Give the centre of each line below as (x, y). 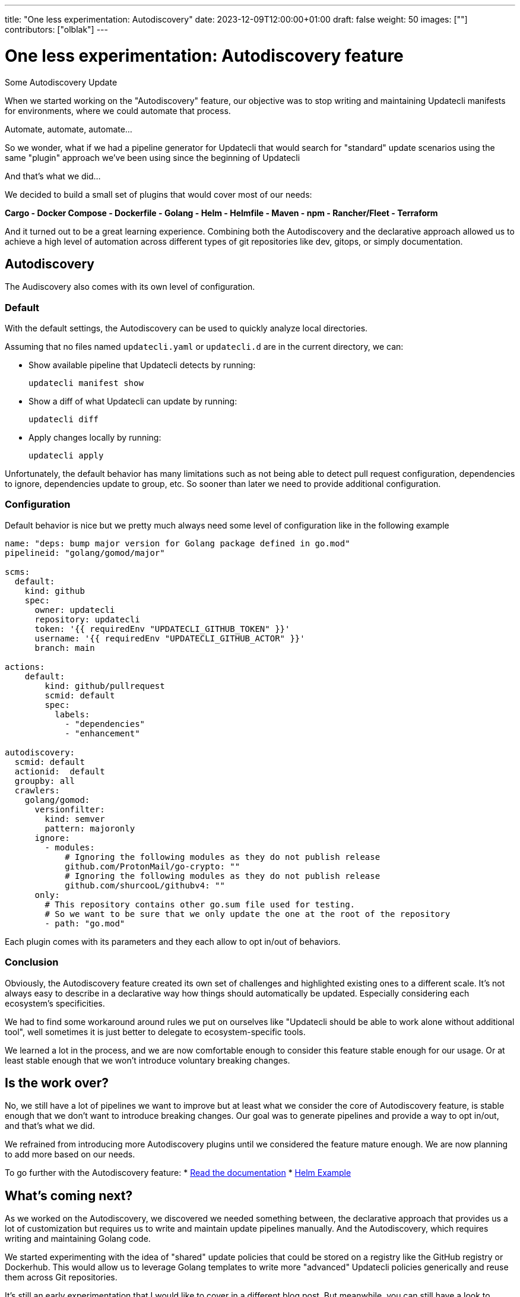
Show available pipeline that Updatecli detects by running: (142, 365)
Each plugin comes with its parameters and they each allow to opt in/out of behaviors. (173, 941)
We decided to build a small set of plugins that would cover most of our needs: (158, 194)
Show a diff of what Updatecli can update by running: (133, 401)
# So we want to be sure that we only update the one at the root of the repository (248, 914)
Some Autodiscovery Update (61, 82)
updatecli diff (64, 420)
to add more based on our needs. (70, 1154)
